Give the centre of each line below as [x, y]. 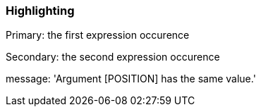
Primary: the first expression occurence [98, 35]
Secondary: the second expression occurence [113, 57]
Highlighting [40, 11]
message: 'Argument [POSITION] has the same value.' [131, 79]
